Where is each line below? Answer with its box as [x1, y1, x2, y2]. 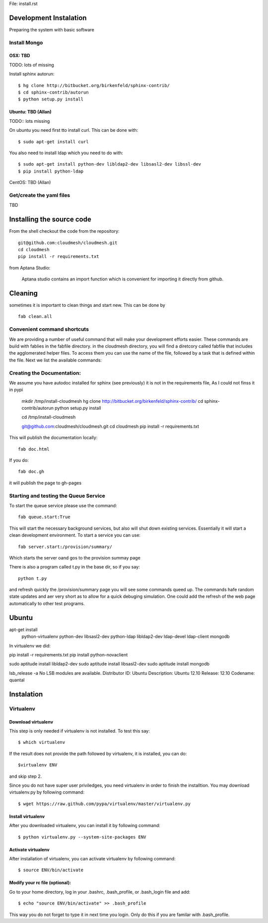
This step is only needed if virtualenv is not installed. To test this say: [9, 728, 150, 734]
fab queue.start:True [18, 514, 70, 520]
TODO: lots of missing [9, 62, 54, 68]
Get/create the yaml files [9, 191, 70, 198]
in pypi [9, 387, 23, 393]
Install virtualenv [9, 813, 45, 819]
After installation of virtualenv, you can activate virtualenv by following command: [9, 855, 176, 861]
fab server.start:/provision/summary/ [18, 544, 113, 550]
